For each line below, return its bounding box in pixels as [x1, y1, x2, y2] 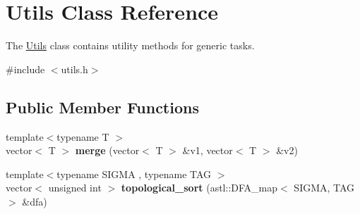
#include [6, 61, 45, 76]
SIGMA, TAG [294, 180, 355, 195]
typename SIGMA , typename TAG [56, 166, 212, 181]
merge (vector [75, 143, 140, 158]
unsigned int [48, 180, 102, 195]
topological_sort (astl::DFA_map [121, 180, 278, 195]
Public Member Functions [6, 96, 199, 118]
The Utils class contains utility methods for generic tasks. [6, 38, 255, 53]
